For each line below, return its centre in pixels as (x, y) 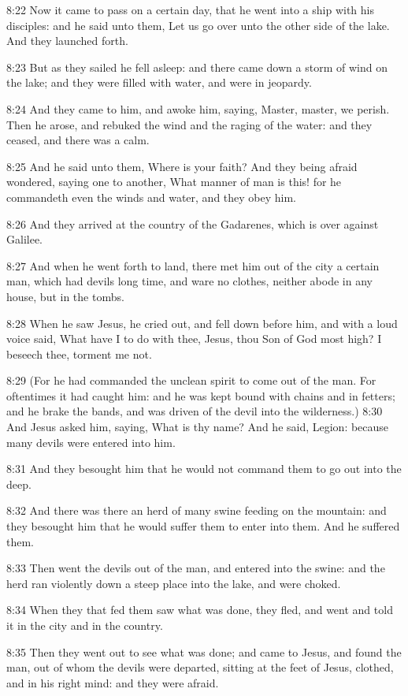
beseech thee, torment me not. (79, 354)
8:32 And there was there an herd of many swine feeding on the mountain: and (197, 510)
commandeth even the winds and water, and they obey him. (152, 197)
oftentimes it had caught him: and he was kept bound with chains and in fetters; (201, 395)
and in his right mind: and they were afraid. (113, 682)
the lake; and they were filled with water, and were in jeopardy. (159, 82)
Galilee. (24, 239)
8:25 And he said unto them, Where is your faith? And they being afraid (182, 166)
